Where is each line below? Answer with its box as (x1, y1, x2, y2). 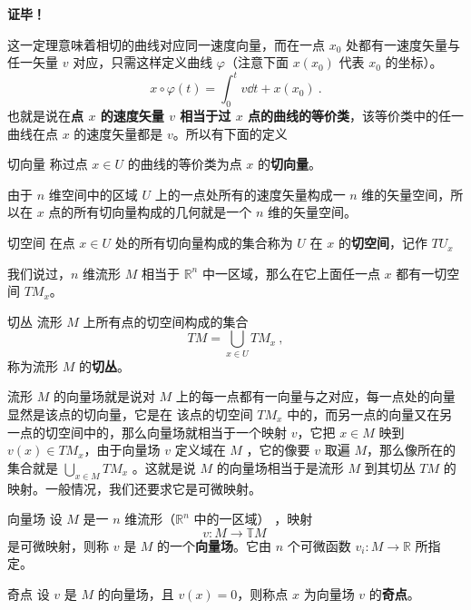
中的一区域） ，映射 (193, 509, 313, 528)
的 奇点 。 (368, 584, 420, 603)
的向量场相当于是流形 (216, 457, 344, 477)
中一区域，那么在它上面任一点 (201, 263, 380, 282)
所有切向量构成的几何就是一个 (74, 202, 252, 221)
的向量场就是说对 (53, 387, 155, 406)
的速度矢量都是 (74, 123, 163, 143)
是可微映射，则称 (7, 536, 109, 555)
